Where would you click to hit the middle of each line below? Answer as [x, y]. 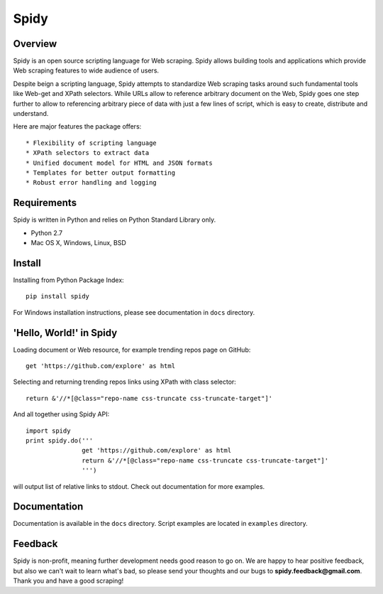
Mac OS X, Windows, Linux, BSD [79, 243]
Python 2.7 [47, 233]
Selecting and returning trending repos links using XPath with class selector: [125, 382]
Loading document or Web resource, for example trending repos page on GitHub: [132, 350]
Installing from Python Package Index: [68, 280]
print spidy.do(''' [60, 440]
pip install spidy [58, 296]
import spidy [48, 431]
